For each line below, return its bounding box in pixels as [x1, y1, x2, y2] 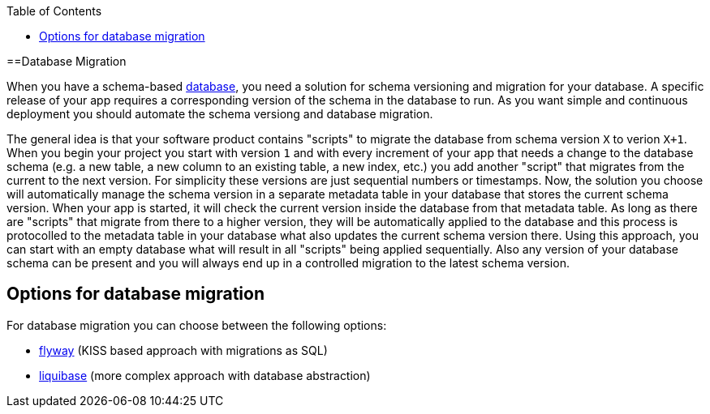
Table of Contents [6, 4, 102, 18]
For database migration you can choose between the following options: [6, 318, 387, 332]
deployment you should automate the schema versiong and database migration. [6, 107, 433, 121]
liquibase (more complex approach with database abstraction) [39, 368, 371, 382]
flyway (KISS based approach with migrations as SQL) [39, 343, 328, 357]
